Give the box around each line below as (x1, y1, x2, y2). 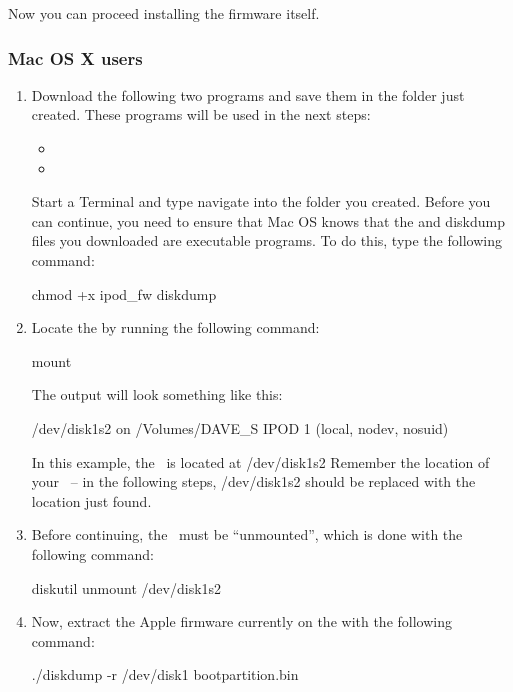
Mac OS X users (8, 45, 143, 70)
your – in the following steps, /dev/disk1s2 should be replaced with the (31, 471, 476, 492)
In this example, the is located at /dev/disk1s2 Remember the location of (31, 451, 490, 472)
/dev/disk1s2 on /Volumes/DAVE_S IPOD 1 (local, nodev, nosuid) (31, 417, 449, 438)
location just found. (31, 490, 152, 511)
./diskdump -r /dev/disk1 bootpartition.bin (31, 664, 299, 685)
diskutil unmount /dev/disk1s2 (31, 577, 222, 598)
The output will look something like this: (31, 384, 283, 405)
